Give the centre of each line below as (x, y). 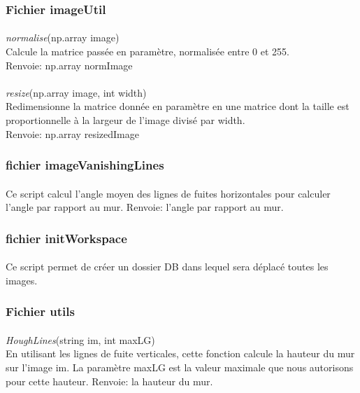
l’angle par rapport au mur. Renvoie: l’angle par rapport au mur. (145, 207)
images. (22, 280)
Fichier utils (40, 311)
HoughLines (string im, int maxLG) (80, 339)
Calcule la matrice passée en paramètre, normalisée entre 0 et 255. (147, 51)
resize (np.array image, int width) (76, 92)
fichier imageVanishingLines (85, 165)
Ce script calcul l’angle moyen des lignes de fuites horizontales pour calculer (168, 193)
